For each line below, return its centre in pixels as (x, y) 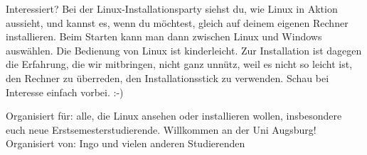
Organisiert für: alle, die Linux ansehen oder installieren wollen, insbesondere (174, 116)
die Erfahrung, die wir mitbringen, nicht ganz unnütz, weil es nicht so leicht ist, (179, 64)
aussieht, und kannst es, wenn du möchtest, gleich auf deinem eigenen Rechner (177, 22)
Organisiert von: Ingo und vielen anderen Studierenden (126, 143)
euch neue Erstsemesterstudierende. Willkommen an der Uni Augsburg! (161, 129)
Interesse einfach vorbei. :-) (65, 92)
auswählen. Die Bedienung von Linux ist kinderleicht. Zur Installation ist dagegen (184, 50)
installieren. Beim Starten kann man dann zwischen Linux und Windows (164, 36)
